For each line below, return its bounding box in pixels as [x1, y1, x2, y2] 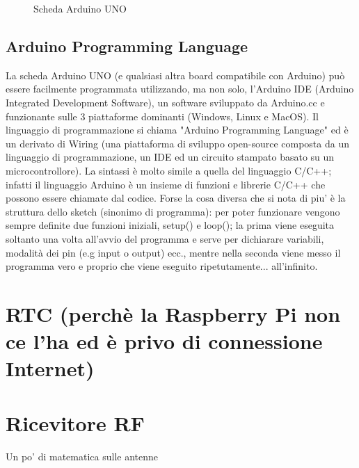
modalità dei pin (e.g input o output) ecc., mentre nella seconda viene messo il [6, 245, 341, 259]
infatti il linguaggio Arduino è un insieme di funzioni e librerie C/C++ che [6, 177, 326, 191]
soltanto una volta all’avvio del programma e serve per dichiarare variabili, [6, 231, 324, 245]
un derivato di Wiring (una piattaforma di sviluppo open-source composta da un [6, 136, 349, 150]
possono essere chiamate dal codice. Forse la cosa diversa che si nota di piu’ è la [6, 191, 346, 205]
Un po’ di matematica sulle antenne [6, 449, 159, 463]
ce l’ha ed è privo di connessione [6, 327, 323, 355]
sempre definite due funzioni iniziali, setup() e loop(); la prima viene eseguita [6, 218, 335, 232]
